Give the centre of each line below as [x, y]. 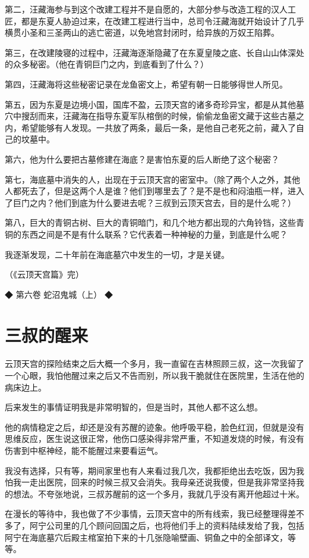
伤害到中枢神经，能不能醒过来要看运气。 [84, 450]
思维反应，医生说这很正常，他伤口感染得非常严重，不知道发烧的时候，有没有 [154, 439]
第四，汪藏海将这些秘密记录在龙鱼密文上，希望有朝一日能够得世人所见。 [146, 84]
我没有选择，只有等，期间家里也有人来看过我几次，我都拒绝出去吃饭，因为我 [154, 470]
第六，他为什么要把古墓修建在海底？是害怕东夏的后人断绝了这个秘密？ [142, 159]
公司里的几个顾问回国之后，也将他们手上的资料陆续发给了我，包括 [175, 525]
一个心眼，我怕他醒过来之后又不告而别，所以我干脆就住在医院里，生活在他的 [154, 375]
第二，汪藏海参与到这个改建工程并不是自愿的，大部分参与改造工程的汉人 [146, 9]
